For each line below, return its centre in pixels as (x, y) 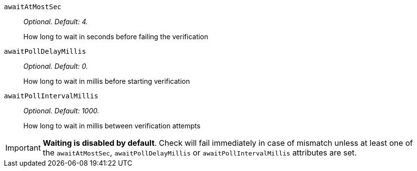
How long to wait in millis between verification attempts (112, 126)
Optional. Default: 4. (56, 22)
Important (23, 148)
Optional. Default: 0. (56, 66)
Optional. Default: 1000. (61, 111)
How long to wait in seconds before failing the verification (116, 37)
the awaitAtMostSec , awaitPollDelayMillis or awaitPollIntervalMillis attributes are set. (200, 153)
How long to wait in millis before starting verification (107, 81)
